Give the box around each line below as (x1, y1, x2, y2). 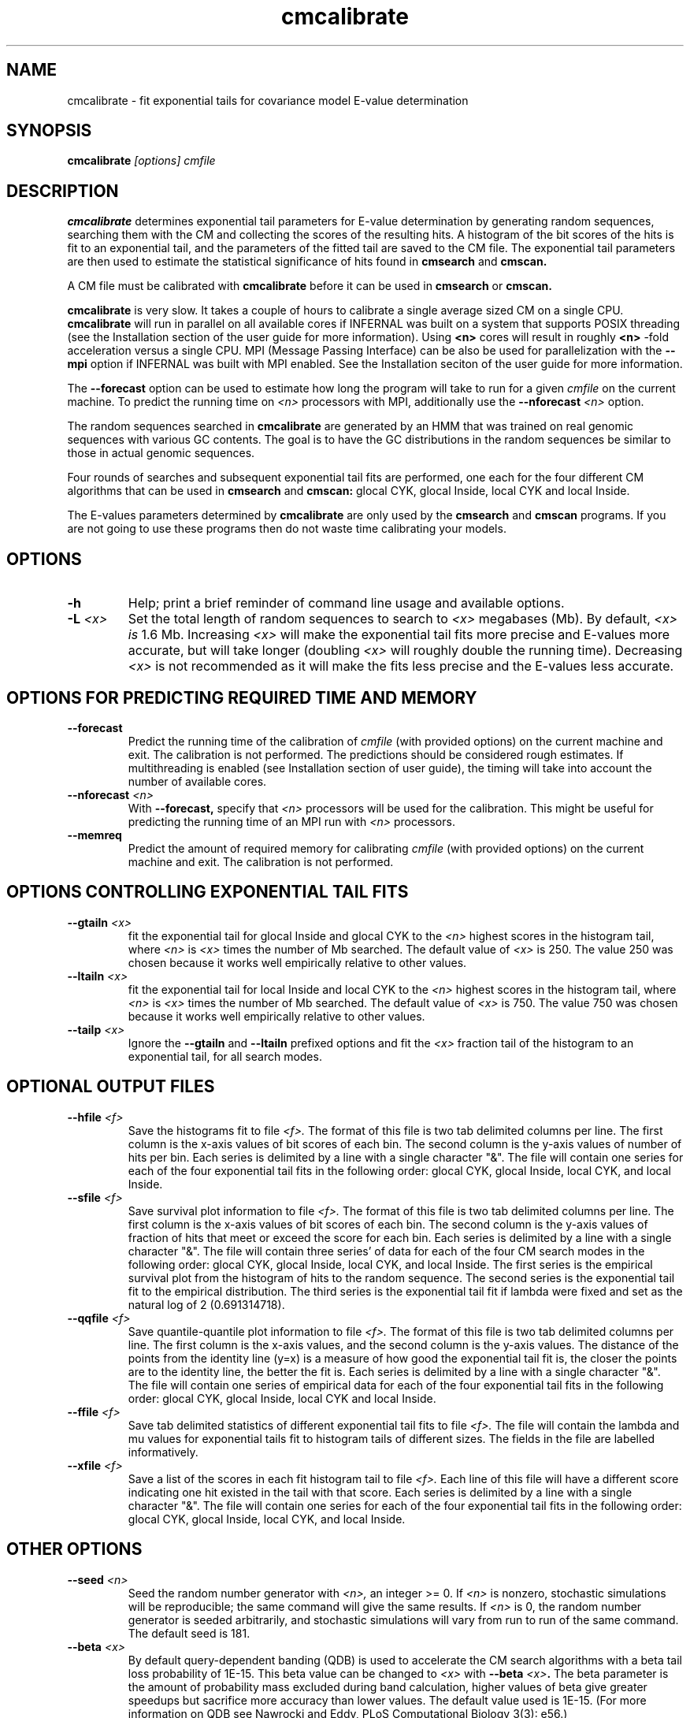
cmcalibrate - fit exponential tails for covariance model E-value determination (67, 93, 469, 107)
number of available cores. (128, 774, 267, 788)
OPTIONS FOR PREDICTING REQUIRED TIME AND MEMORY (6, 687, 477, 708)
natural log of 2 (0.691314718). (128, 1297, 285, 1311)
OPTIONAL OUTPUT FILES (6, 1077, 215, 1097)
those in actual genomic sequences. (67, 446, 255, 460)
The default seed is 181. (128, 1626, 250, 1640)
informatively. (128, 1445, 198, 1459)
